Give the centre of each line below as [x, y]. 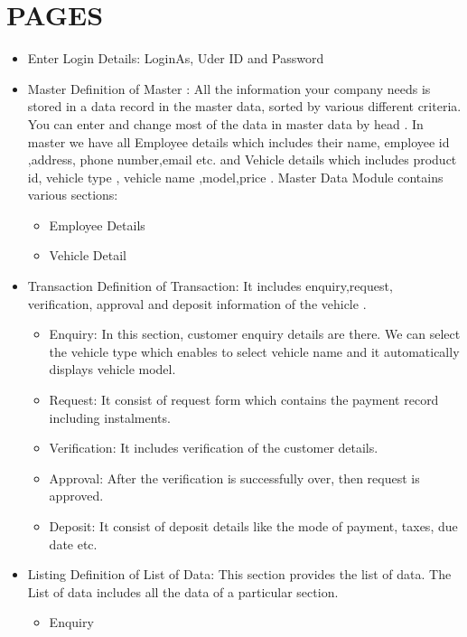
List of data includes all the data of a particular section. [183, 591]
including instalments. [110, 417]
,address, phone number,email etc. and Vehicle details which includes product [242, 159]
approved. [76, 496]
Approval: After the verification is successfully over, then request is [234, 478]
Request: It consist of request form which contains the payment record [244, 400]
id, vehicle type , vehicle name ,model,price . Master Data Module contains [235, 177]
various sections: [73, 195]
